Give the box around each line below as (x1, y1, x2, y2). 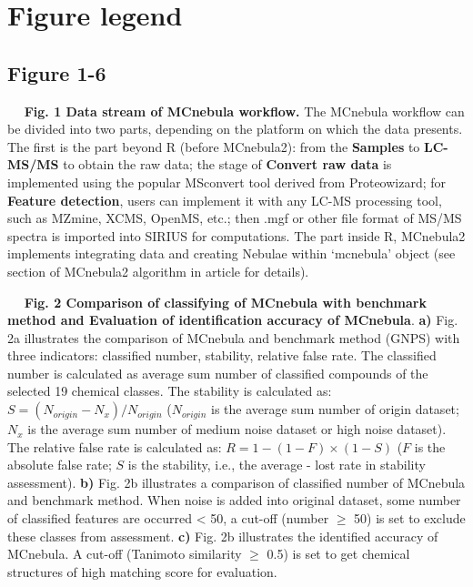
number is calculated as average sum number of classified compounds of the (7, 363, 428, 382)
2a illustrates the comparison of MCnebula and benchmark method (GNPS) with (7, 328, 460, 347)
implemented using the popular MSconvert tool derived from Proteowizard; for (7, 172, 447, 191)
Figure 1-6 (7, 58, 106, 86)
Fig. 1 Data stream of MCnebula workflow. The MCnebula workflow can (24, 101, 465, 120)
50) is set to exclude (354, 509, 466, 528)
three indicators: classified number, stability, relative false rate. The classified (7, 346, 437, 365)
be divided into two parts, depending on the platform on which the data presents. (7, 119, 463, 138)
